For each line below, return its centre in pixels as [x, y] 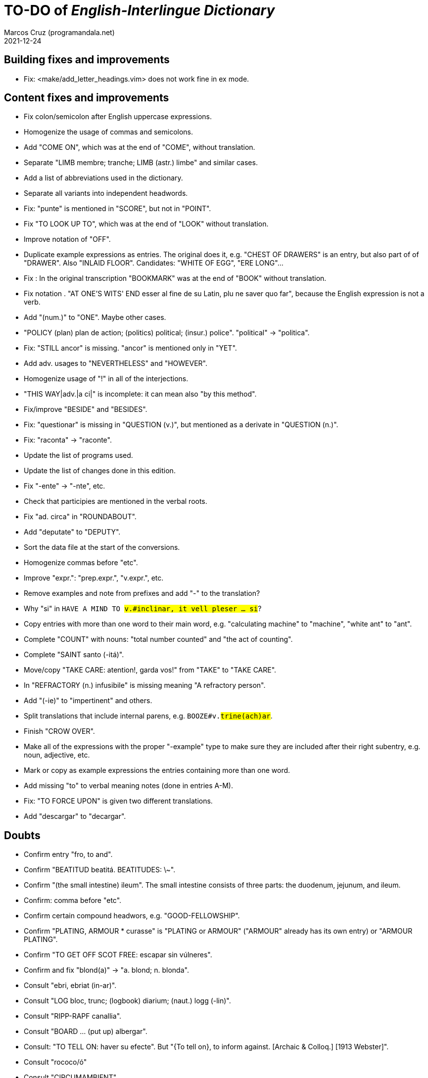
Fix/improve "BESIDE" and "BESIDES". [86, 409]
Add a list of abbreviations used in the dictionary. [103, 178]
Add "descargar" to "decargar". [75, 816]
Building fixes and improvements [87, 60]
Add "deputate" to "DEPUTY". [72, 532]
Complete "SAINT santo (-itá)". [74, 655]
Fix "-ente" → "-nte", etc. [65, 486]
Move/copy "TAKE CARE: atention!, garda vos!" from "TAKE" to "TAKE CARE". [150, 670]
